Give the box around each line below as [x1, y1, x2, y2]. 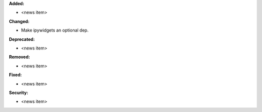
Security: [9, 90, 29, 96]
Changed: [9, 18, 30, 24]
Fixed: [9, 72, 22, 78]
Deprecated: [9, 36, 35, 42]
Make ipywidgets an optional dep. [21, 27, 89, 33]
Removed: [9, 54, 30, 60]
